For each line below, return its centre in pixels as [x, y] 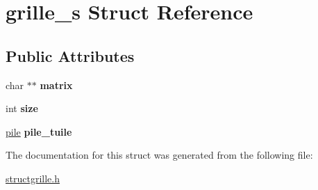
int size [22, 108]
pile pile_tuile [39, 131]
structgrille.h [33, 178]
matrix [56, 85]
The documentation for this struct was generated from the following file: [159, 155]
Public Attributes [70, 55]
